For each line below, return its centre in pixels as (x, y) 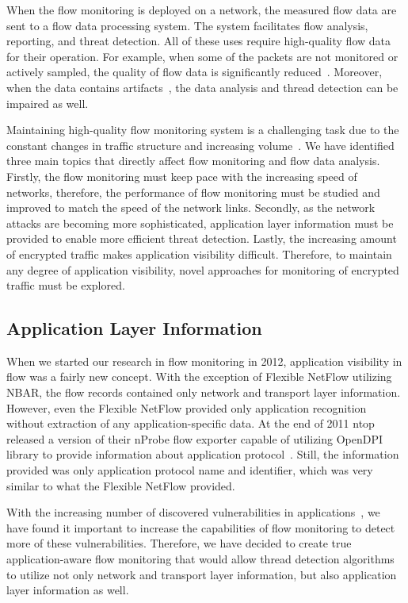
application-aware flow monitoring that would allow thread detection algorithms (200, 559)
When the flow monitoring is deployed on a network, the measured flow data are (202, 10)
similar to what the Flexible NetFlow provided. (121, 485)
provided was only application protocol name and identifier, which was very (190, 470)
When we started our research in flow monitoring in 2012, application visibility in (204, 361)
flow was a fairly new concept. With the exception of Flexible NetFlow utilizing (199, 376)
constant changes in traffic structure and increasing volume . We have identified (200, 145)
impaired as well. (48, 103)
